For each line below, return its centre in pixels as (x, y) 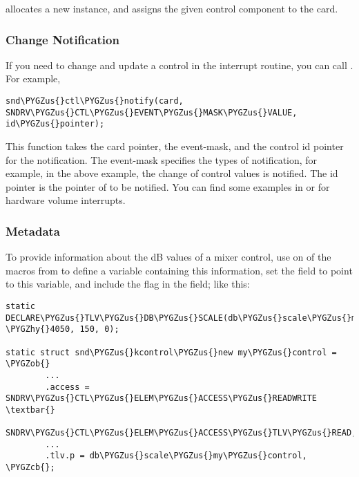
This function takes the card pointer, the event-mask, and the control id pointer (175, 146)
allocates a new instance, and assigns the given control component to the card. (172, 8)
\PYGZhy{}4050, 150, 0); (62, 329)
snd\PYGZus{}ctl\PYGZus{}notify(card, (95, 101)
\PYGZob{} (28, 364)
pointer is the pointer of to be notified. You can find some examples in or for (168, 186)
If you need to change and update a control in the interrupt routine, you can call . (179, 65)
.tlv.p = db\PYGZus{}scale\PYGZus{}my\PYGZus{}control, (176, 456)
